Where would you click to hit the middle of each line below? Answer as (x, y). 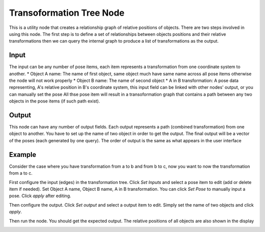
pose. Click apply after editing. (40, 196)
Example (23, 155)
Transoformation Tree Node (67, 13)
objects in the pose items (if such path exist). (54, 101)
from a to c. (21, 173)
